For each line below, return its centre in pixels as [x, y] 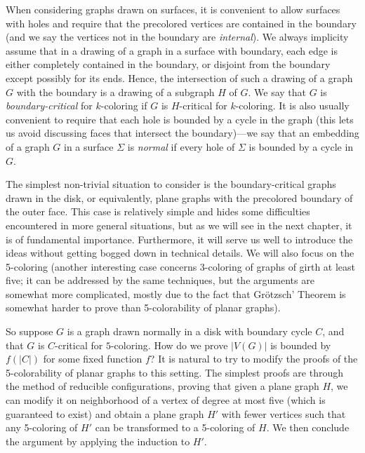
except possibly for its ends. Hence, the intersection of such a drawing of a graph [179, 77]
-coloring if [124, 106]
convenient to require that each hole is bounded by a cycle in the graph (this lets [180, 119]
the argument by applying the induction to [98, 441]
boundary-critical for [49, 106]
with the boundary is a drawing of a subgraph [115, 92]
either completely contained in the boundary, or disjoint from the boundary [168, 64]
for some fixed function [93, 359]
